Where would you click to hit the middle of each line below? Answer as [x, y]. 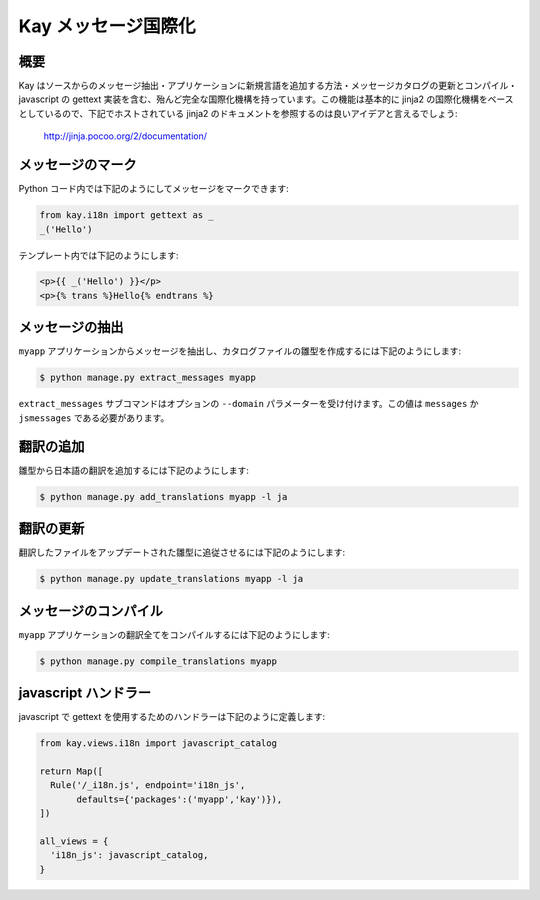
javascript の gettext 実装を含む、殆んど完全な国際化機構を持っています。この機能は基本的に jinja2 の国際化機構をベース [266, 99]
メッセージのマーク [77, 165]
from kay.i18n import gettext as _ [126, 215]
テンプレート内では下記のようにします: [98, 255]
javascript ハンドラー [85, 693]
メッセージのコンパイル [91, 610]
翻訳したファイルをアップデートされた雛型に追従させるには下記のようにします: [182, 552]
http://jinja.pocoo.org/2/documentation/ [125, 136]
